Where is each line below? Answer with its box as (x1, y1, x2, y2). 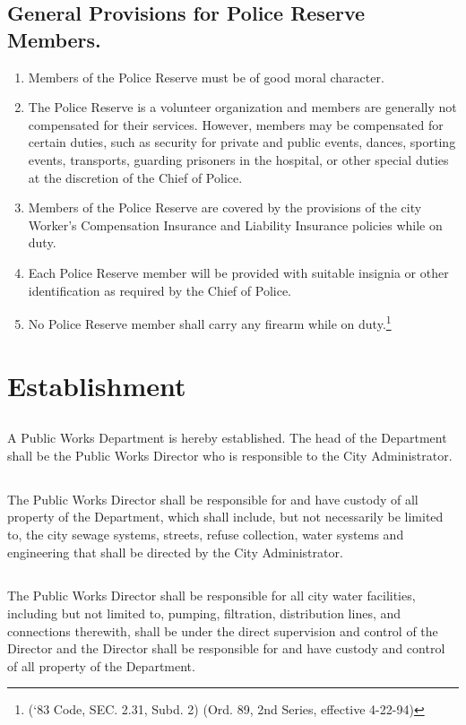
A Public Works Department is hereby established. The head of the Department (7, 428, 447, 447)
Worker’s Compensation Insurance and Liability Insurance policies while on (28, 215, 443, 234)
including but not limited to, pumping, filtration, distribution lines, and (7, 604, 401, 623)
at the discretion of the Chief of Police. (28, 168, 243, 186)
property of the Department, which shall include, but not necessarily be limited (7, 507, 444, 526)
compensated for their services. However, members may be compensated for (28, 115, 444, 134)
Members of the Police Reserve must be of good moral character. (28, 67, 384, 86)
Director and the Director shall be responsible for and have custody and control (7, 639, 445, 658)
